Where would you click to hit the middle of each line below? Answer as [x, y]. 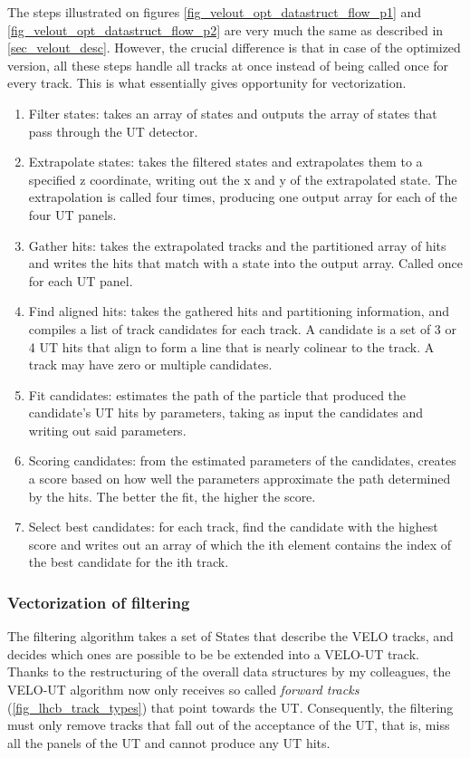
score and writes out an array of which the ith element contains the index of [240, 544]
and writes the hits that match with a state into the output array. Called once [245, 263]
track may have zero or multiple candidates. [150, 365]
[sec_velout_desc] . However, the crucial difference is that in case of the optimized [234, 48]
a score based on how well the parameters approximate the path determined [240, 479]
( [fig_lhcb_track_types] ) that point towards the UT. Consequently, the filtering [230, 707]
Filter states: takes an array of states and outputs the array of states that [233, 113]
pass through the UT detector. [113, 131]
